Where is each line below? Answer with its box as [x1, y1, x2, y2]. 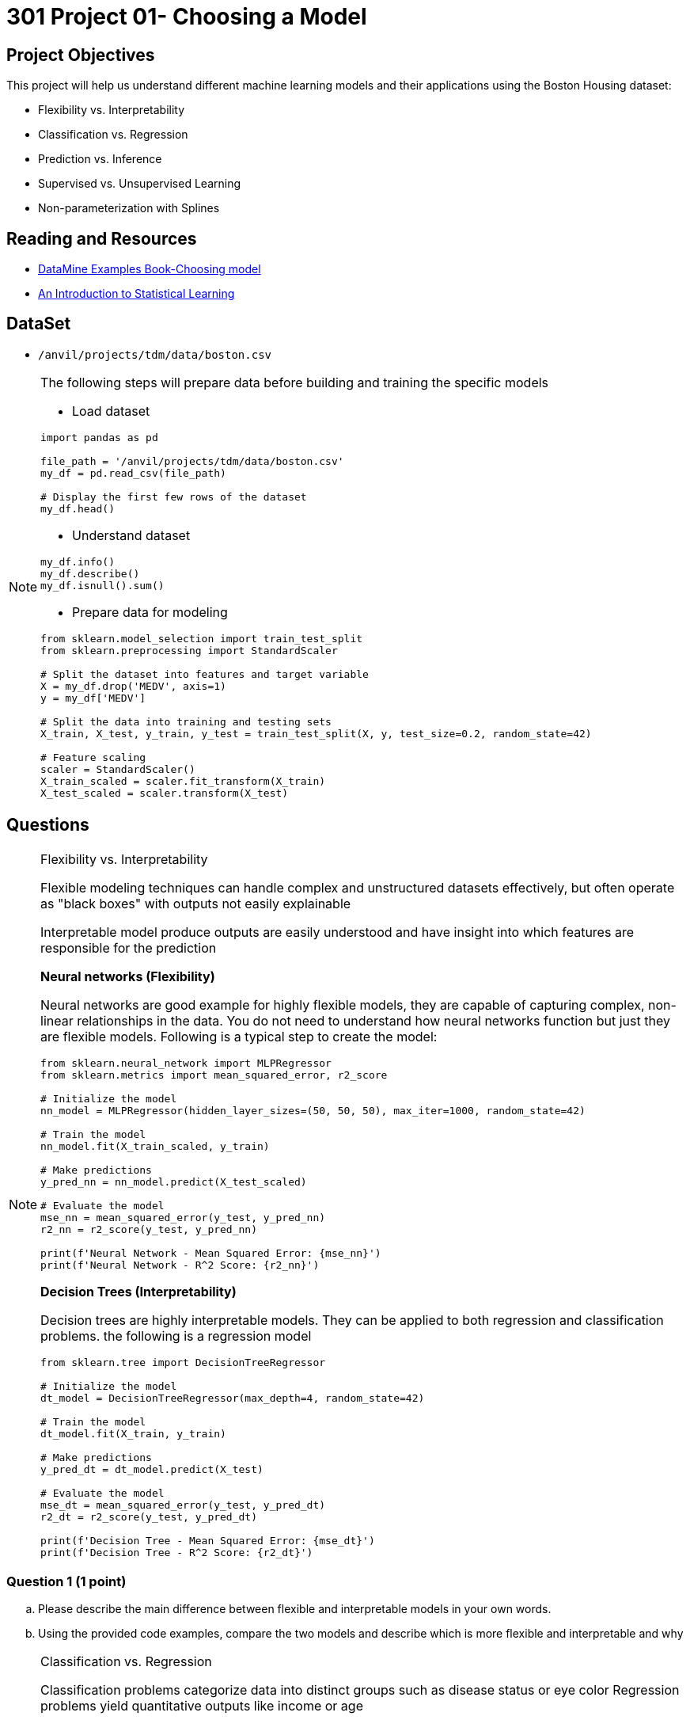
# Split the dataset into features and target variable [40, 668, 369, 680]
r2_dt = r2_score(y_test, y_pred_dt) [40, 1510, 257, 1523]
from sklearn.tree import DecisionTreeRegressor [40, 1356, 326, 1368]
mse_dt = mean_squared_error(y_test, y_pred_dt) [40, 1498, 326, 1511]
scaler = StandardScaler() [40, 763, 195, 775]
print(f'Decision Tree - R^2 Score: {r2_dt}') [40, 1546, 313, 1558]
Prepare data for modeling [72, 603, 228, 620]
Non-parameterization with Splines [38, 201, 220, 215]
